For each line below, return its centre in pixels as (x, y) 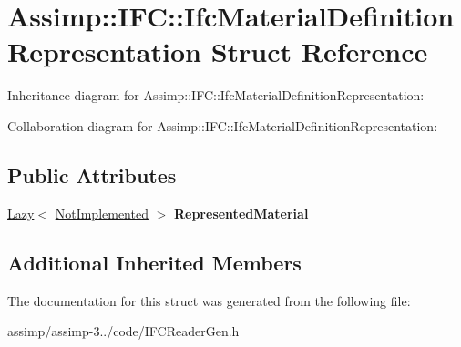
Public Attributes (92, 174)
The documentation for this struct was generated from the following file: (209, 300)
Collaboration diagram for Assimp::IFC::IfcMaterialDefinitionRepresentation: (223, 125)
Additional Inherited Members (154, 262)
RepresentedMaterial (241, 213)
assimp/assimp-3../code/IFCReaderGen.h (123, 331)
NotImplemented (102, 213)
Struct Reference (319, 51)
